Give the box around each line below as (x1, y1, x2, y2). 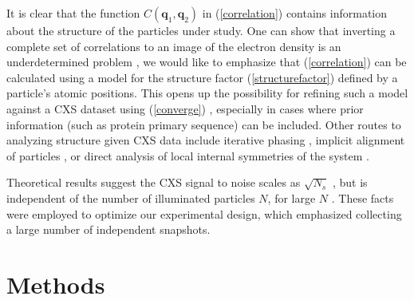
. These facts (331, 189, 394, 206)
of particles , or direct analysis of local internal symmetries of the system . (6, 147, 369, 164)
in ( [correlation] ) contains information (202, 5, 388, 21)
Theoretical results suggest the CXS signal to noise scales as (6, 174, 301, 191)
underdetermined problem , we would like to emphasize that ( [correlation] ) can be (6, 53, 407, 70)
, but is (332, 174, 368, 191)
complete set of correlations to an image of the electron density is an (6, 37, 341, 54)
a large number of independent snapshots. (6, 221, 211, 238)
